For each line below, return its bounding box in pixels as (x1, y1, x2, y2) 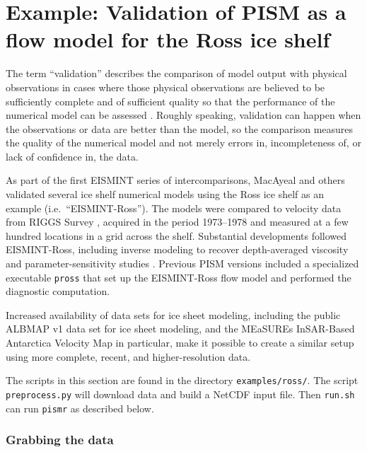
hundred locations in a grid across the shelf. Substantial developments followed (6, 228, 347, 243)
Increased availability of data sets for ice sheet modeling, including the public (6, 307, 341, 322)
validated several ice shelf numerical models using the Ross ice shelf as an (6, 187, 324, 202)
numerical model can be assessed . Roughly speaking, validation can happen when (6, 108, 361, 122)
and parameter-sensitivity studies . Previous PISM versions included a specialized (6, 256, 359, 271)
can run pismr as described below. (6, 400, 154, 415)
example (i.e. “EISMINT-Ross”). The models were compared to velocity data (6, 200, 342, 215)
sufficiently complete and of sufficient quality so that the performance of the (6, 93, 335, 108)
